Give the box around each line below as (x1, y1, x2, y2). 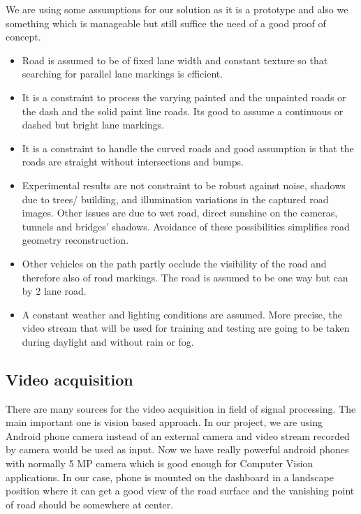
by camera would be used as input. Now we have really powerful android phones (6, 442, 349, 457)
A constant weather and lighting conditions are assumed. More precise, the (22, 307, 343, 321)
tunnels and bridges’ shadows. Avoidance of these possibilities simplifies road (22, 219, 350, 233)
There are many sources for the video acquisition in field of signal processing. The (6, 401, 356, 416)
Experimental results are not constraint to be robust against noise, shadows (22, 177, 346, 192)
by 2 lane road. (22, 284, 87, 298)
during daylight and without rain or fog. (22, 334, 194, 348)
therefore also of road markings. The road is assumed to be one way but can (22, 270, 348, 284)
